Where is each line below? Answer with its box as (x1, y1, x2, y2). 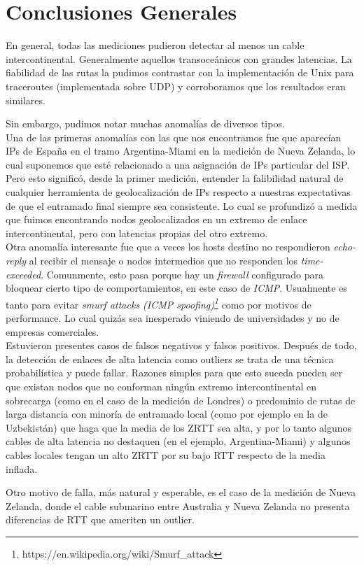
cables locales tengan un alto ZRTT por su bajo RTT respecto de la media (6, 448, 325, 462)
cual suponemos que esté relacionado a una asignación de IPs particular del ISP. (6, 157, 350, 171)
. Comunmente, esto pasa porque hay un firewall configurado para (41, 267, 323, 281)
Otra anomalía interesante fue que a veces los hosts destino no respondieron (6, 239, 330, 254)
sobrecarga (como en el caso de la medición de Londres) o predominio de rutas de (6, 392, 356, 407)
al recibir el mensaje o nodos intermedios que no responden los (29, 253, 298, 268)
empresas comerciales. (6, 324, 99, 339)
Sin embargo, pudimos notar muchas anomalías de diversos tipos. (6, 116, 285, 131)
